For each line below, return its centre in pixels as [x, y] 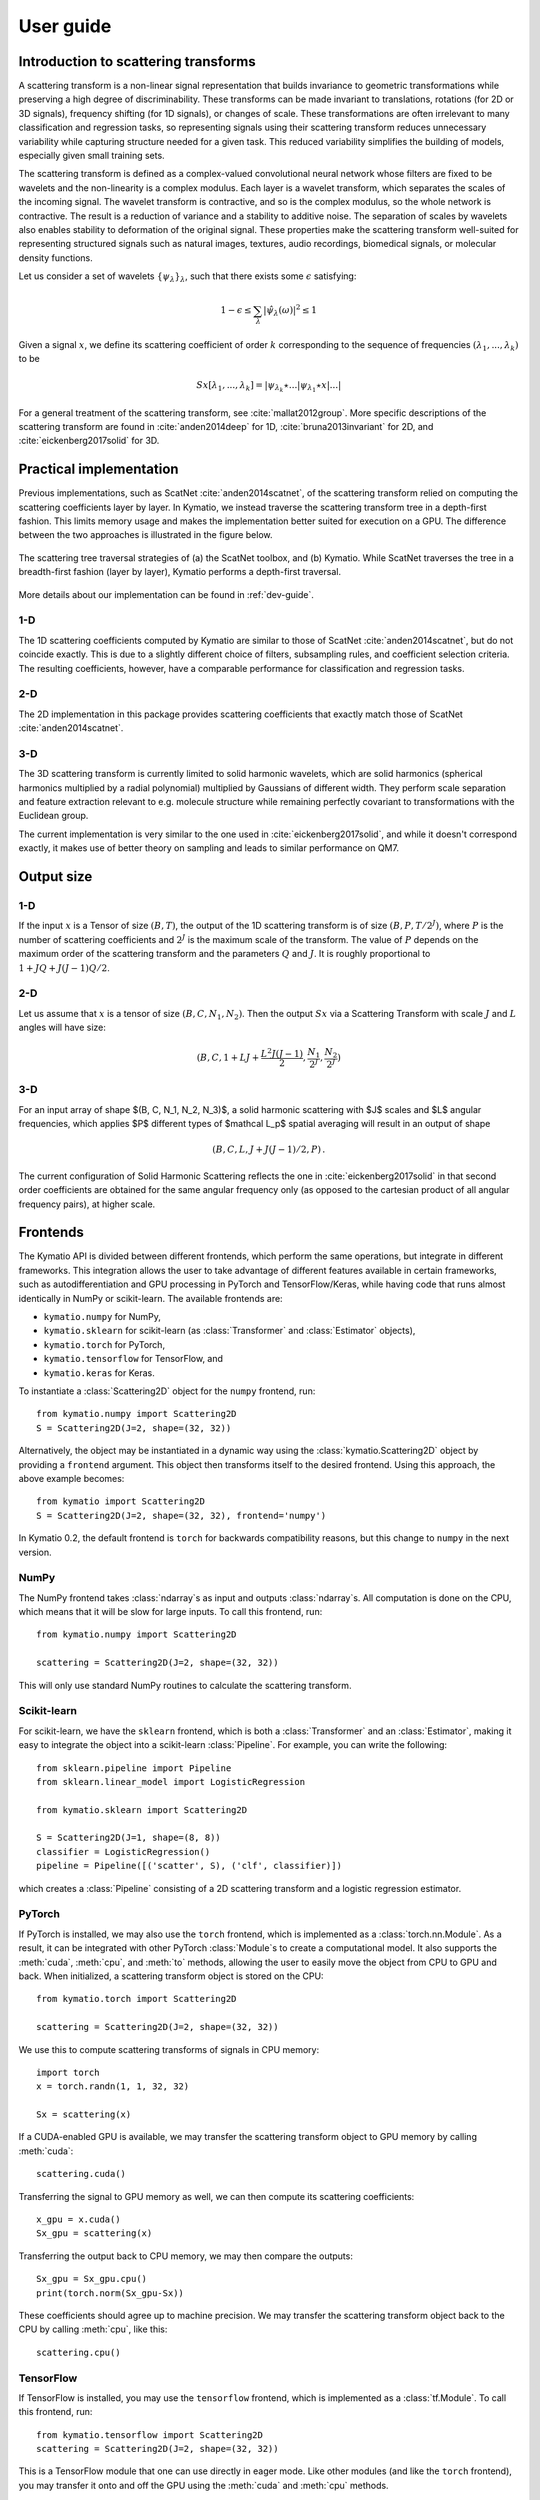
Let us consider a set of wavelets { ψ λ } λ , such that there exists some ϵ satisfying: [187, 277]
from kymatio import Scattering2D [120, 1501]
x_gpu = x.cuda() [78, 2219]
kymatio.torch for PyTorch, [104, 1344]
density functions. [56, 257]
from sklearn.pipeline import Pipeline [134, 1768]
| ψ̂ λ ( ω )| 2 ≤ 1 [290, 311]
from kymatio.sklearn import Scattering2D [142, 1809]
